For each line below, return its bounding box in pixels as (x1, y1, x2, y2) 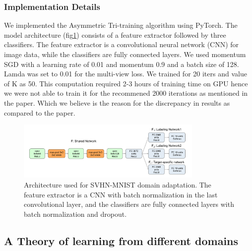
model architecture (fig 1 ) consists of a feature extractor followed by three (4, 29, 226, 40)
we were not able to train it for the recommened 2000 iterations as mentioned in (4, 88, 248, 98)
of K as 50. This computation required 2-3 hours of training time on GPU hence (4, 78, 248, 88)
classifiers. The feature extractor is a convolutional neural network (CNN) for (4, 39, 239, 50)
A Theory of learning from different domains (4, 233, 239, 248)
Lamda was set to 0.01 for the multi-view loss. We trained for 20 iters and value (4, 68, 247, 79)
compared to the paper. (4, 107, 75, 118)
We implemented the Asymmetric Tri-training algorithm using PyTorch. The (4, 20, 238, 30)
